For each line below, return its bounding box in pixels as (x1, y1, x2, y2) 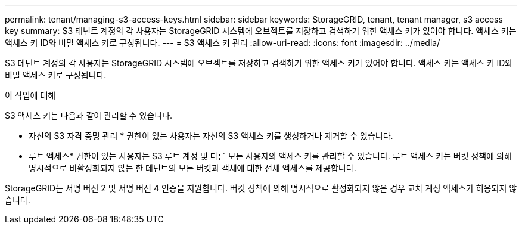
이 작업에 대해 (5, 90, 56, 100)
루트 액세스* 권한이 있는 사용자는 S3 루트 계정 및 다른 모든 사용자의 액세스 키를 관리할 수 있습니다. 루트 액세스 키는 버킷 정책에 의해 (29, 151, 512, 161)
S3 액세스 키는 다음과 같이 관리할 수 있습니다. (5, 110, 173, 120)
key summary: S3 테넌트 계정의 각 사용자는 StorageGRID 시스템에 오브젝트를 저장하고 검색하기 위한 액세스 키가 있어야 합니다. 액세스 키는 (5, 26, 517, 36)
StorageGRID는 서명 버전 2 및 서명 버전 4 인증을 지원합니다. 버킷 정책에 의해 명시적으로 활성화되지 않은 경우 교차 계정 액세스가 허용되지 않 (5, 183, 517, 193)
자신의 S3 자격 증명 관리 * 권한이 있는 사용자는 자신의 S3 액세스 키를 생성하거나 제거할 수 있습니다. (29, 131, 393, 141)
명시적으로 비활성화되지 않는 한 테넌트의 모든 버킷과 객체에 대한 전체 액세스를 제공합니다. (29, 163, 356, 173)
